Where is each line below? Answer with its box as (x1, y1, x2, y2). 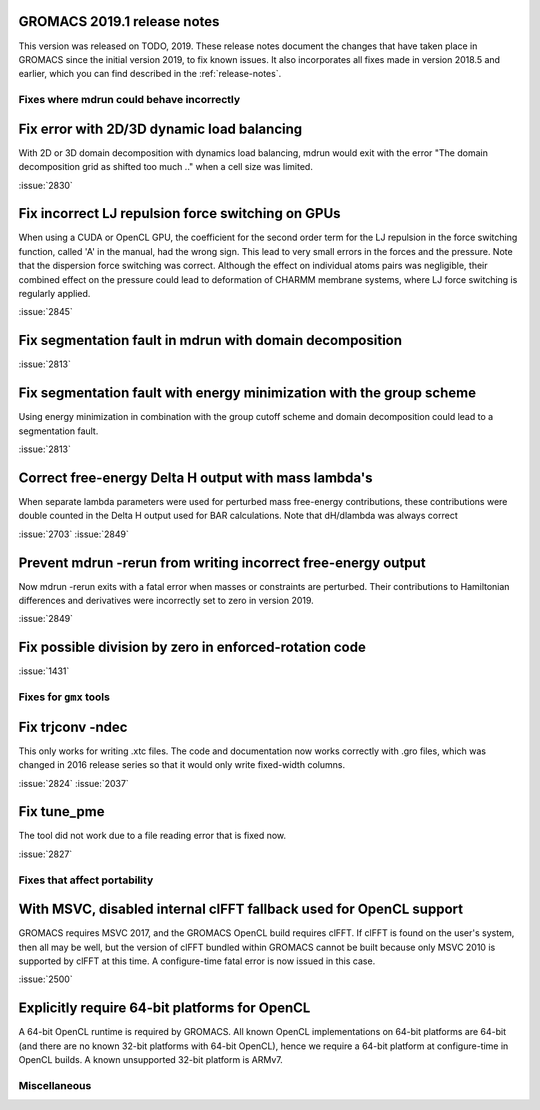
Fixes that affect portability (18, 873, 154, 887)
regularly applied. (18, 288, 91, 300)
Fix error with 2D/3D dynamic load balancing (18, 120, 303, 137)
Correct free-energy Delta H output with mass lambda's (18, 469, 374, 486)
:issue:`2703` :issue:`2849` (18, 528, 130, 540)
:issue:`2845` (18, 306, 74, 318)
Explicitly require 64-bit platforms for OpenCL (18, 1000, 311, 1017)
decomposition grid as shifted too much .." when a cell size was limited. (18, 161, 314, 173)
